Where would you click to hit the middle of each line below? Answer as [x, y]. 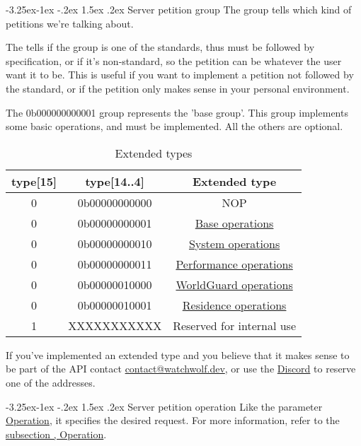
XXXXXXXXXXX [115, 325]
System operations [234, 243]
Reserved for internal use [235, 325]
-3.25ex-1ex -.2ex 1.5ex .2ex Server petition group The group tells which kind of [179, 9]
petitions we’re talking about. [70, 23]
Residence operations [234, 305]
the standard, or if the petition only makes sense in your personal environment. [178, 88]
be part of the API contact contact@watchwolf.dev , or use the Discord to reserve [181, 369]
